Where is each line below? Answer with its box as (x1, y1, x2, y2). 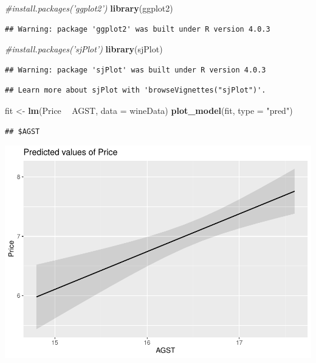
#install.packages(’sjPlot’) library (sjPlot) (5, 43, 163, 55)
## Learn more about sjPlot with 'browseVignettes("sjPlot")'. (5, 86, 266, 95)
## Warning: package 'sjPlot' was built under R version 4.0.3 (5, 65, 266, 74)
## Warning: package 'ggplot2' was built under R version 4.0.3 (5, 24, 270, 33)
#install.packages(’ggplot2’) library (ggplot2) (5, 2, 173, 14)
